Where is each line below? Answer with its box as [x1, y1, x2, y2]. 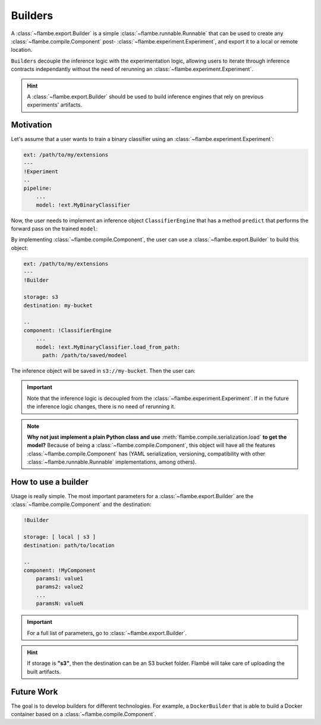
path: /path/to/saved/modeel [42, 352, 127, 358]
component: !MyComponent [23, 567, 96, 574]
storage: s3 [23, 293, 59, 301]
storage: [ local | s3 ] [23, 533, 96, 540]
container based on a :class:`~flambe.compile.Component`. [11, 711, 156, 718]
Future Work [11, 686, 58, 696]
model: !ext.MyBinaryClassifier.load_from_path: [36, 343, 181, 351]
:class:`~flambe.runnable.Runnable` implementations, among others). [27, 458, 197, 465]
